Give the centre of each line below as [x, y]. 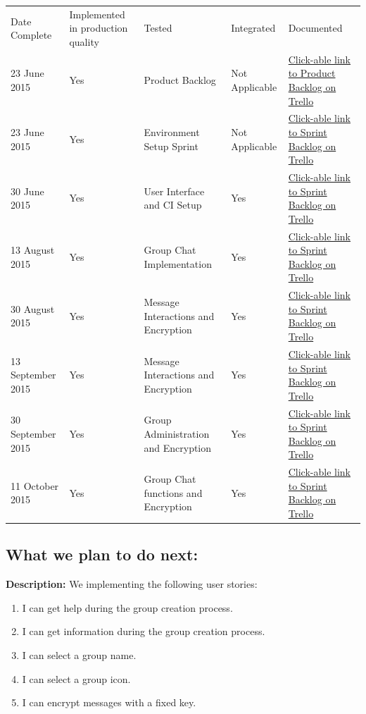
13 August [33, 250]
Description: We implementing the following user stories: [132, 584]
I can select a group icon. [76, 678]
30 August [33, 308]
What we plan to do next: [102, 554]
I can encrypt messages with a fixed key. [109, 702]
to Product [312, 73]
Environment [172, 132]
